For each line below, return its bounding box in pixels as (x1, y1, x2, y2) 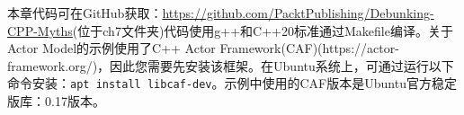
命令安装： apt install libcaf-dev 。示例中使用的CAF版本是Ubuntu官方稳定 (7, 74, 457, 93)
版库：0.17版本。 (7, 92, 105, 111)
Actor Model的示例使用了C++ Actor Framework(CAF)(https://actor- (7, 39, 399, 57)
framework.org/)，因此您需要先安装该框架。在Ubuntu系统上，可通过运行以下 (7, 56, 454, 75)
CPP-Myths (7, 21, 73, 40)
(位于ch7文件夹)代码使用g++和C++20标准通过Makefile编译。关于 (72, 21, 453, 40)
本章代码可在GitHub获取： (7, 4, 163, 22)
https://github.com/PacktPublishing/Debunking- (162, 4, 434, 22)
